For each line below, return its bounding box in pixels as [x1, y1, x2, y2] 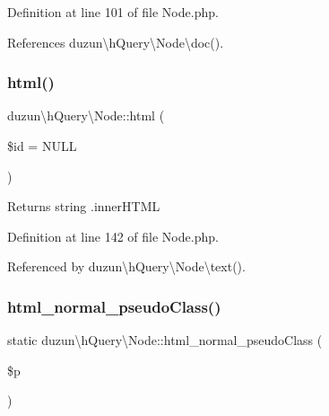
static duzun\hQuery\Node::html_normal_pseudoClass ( [7, 331, 323, 350]
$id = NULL [7, 137, 77, 155]
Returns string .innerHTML [7, 197, 160, 216]
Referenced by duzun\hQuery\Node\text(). [7, 257, 246, 276]
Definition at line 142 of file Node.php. [7, 226, 219, 245]
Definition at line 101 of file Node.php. [7, 3, 219, 21]
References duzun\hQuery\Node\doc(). [7, 32, 224, 51]
